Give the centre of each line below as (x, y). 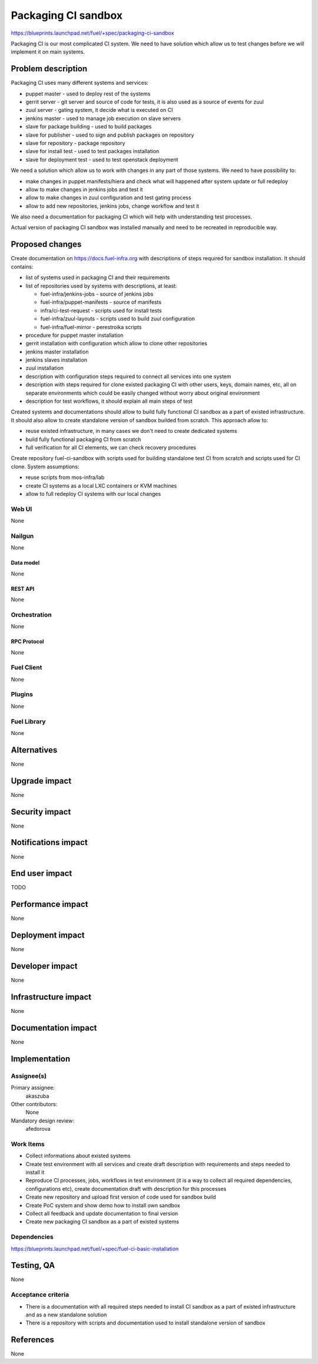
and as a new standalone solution (66, 1315)
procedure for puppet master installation (74, 335)
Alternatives (34, 750)
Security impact (41, 812)
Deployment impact (48, 936)
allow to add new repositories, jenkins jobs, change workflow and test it (112, 206)
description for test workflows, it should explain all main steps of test (109, 401)
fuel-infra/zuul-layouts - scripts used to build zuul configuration (118, 319)
